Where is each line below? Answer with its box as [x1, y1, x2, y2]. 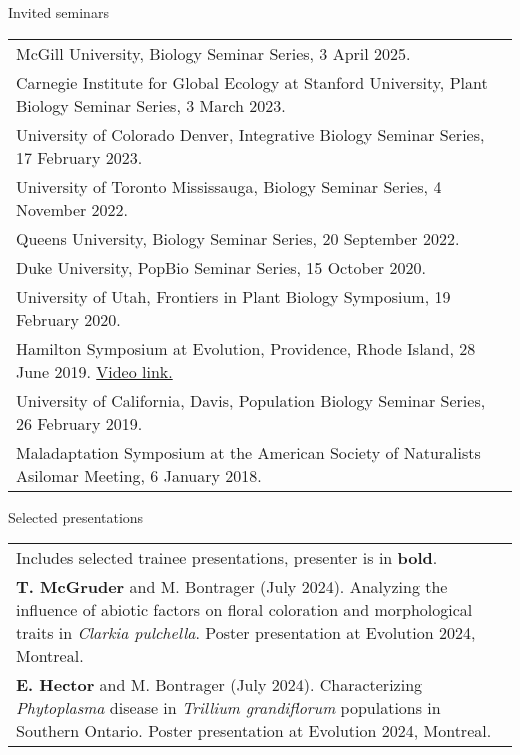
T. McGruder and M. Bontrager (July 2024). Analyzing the [16, 575, 448, 599]
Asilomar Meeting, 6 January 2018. [16, 463, 262, 487]
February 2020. [16, 307, 121, 331]
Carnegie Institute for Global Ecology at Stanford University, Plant [16, 70, 488, 94]
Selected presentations [8, 506, 144, 527]
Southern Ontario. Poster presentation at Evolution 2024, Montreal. [16, 719, 492, 743]
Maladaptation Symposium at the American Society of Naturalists [16, 440, 481, 464]
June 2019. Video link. [16, 359, 173, 383]
